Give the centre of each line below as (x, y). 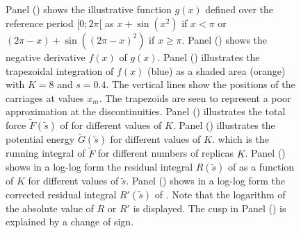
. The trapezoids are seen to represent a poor (195, 97)
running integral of (46, 153)
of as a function (261, 167)
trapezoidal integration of (60, 70)
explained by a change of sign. (70, 222)
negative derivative (46, 57)
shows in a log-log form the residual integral (99, 167)
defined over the (239, 9)
